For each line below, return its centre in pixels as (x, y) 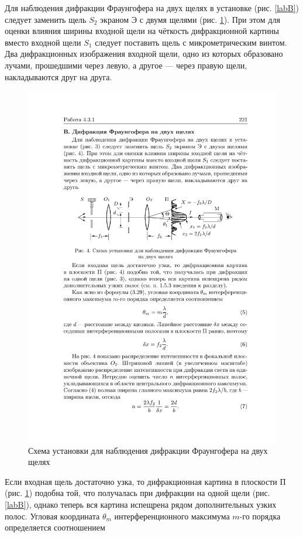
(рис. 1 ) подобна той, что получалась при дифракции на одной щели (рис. (137, 493)
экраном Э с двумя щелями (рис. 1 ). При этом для (190, 19)
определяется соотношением (55, 527)
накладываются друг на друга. (58, 76)
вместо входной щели (43, 42)
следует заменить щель (46, 19)
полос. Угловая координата (52, 516)
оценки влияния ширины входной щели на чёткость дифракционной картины (142, 31)
